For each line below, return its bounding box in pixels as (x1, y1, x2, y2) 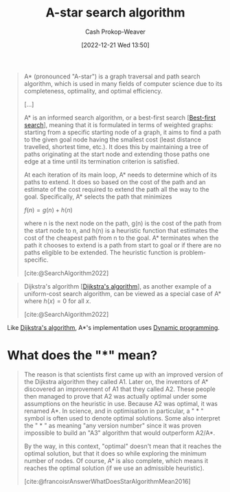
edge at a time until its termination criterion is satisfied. (23, 157, 180, 166)
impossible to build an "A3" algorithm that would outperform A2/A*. (23, 428, 216, 437)
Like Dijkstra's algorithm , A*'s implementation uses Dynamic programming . (7, 323, 220, 331)
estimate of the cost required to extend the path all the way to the (23, 185, 209, 193)
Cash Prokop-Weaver (84, 27, 146, 36)
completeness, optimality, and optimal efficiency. (23, 87, 163, 95)
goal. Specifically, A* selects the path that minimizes (23, 192, 172, 201)
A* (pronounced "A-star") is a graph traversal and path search (23, 72, 200, 80)
